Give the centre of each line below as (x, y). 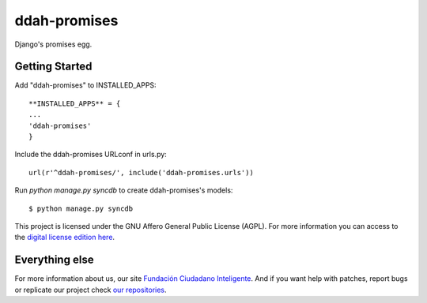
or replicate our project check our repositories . (91, 290)
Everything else (54, 260)
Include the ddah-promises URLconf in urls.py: (91, 155)
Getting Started (53, 67)
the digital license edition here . (64, 238)
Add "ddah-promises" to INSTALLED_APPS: (86, 85)
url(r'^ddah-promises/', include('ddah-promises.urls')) (142, 172)
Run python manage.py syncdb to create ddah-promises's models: (124, 190)
